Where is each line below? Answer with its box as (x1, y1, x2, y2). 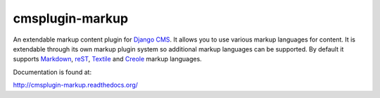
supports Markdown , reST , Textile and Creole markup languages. (13, 55, 202, 63)
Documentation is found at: (13, 68, 91, 76)
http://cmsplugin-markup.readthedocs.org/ (13, 81, 139, 90)
